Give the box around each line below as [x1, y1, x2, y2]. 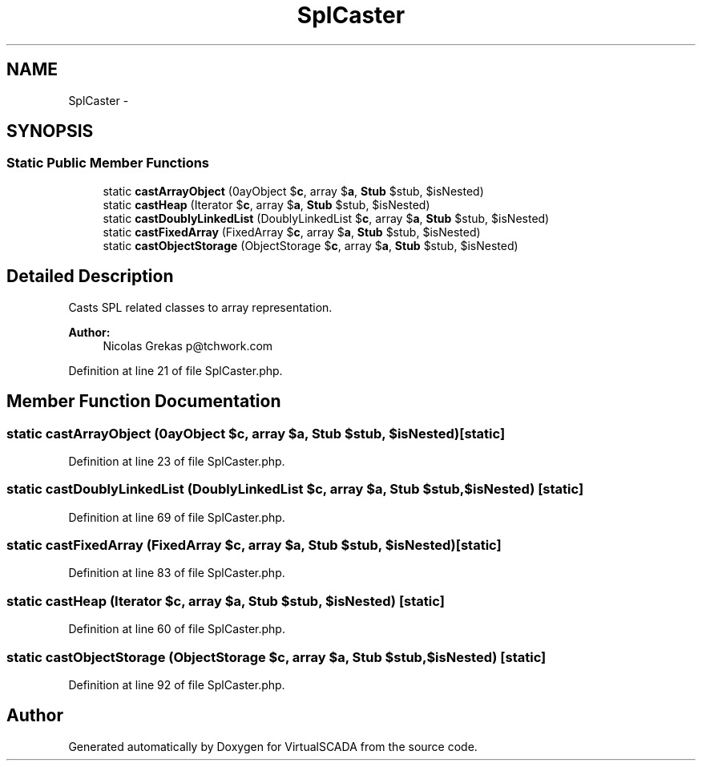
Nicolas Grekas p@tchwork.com [103, 338, 273, 353]
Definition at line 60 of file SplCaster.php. [68, 622, 285, 636]
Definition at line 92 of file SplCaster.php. [68, 677, 285, 692]
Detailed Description [6, 266, 174, 287]
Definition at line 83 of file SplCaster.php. [68, 566, 285, 580]
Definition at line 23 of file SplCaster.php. [68, 454, 285, 468]
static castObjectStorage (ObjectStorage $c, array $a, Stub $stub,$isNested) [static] [6, 648, 547, 665]
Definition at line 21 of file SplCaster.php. [68, 363, 283, 377]
